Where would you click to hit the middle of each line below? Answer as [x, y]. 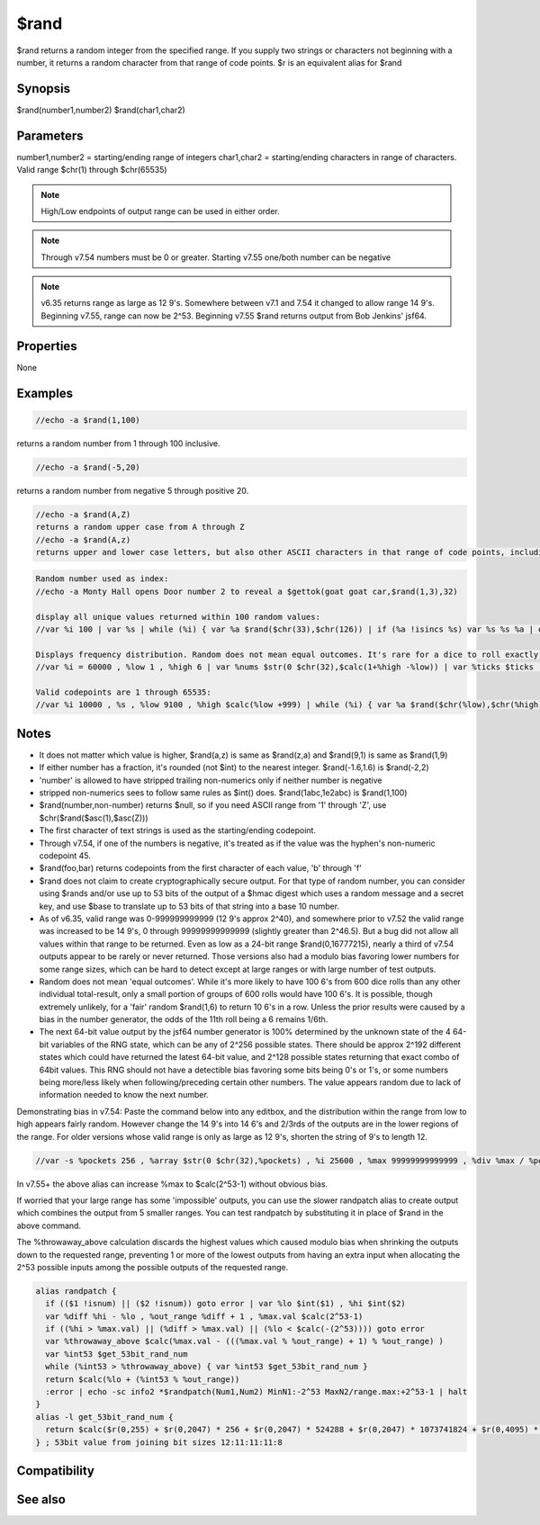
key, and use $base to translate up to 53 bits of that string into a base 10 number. [189, 906]
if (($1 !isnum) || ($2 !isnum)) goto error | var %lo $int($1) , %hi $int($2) [226, 1304]
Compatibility [55, 1471]
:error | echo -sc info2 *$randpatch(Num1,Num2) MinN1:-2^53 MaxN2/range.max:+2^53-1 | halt [256, 1392]
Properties [47, 346]
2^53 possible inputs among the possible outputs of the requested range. [153, 1267]
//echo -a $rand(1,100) [88, 420]
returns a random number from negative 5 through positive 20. [133, 490]
